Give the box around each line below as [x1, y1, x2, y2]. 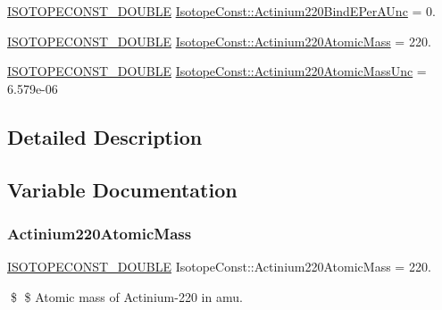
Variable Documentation [7, 175, 238, 203]
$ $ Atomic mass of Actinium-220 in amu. [10, 287, 243, 306]
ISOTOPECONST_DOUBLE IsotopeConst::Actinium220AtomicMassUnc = [7, 62, 427, 80]
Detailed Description [7, 122, 203, 150]
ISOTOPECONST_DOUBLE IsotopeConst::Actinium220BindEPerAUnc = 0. [7, 2, 436, 20]
